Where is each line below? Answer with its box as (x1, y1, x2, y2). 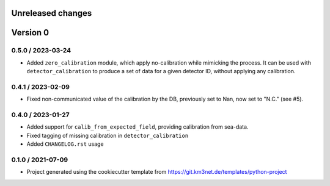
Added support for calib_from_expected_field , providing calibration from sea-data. (26, 123, 249, 131)
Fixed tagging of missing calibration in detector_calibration (26, 132, 189, 139)
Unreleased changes (11, 8, 92, 18)
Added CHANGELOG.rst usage (26, 140, 104, 148)
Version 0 (11, 27, 49, 38)
